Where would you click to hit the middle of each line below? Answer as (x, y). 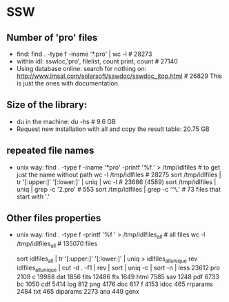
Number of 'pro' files (52, 38)
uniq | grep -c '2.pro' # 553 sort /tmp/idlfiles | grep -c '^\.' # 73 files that (119, 189)
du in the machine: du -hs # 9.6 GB (66, 121)
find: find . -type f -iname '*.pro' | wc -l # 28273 (84, 54)
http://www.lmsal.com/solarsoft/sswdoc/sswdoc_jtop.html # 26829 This (119, 76)
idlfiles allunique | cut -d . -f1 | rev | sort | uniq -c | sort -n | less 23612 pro (118, 268)
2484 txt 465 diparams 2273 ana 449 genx (78, 291)
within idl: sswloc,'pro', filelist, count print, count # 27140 (97, 61)
